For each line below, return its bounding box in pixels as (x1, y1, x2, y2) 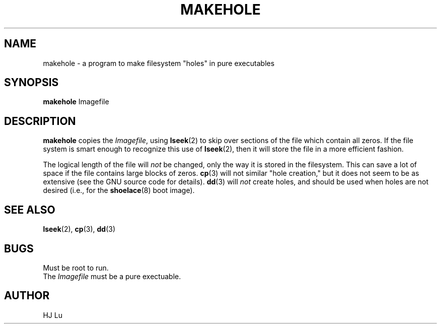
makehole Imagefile (43, 97, 109, 106)
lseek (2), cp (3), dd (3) (43, 225, 115, 234)
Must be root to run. (43, 263, 109, 272)
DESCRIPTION (4, 114, 76, 127)
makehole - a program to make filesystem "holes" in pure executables (43, 58, 275, 68)
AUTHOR (4, 289, 50, 302)
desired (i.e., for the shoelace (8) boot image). (43, 186, 195, 195)
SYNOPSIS (4, 76, 59, 89)
